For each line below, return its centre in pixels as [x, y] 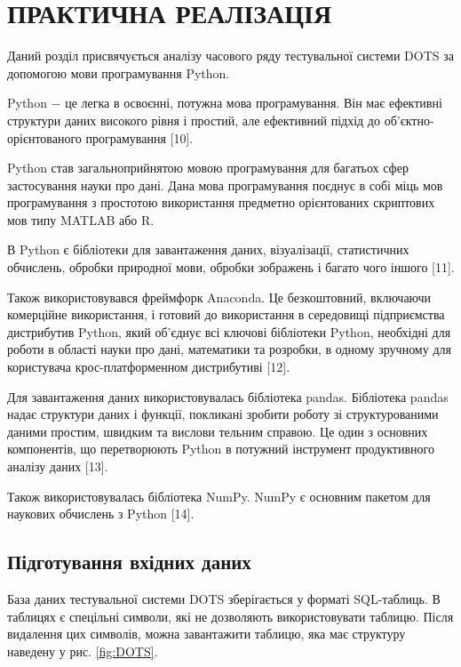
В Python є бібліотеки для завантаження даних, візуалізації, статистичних [208, 249]
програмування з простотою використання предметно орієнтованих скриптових [221, 202]
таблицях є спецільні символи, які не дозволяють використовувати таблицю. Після [230, 616]
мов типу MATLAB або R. [81, 219]
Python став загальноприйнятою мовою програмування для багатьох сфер [208, 168]
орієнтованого [44, 137]
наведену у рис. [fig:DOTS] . [83, 651]
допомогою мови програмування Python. [119, 72]
